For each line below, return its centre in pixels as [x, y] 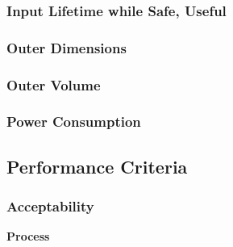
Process [28, 236]
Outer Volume [54, 84]
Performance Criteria [97, 166]
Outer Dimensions [67, 47]
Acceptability [50, 206]
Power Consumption [74, 121]
